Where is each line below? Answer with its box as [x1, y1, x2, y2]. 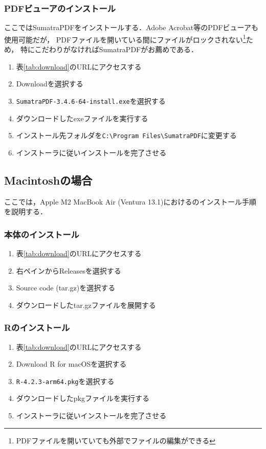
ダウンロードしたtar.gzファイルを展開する [16, 299, 156, 310]
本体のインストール [4, 228, 79, 240]
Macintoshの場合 [4, 172, 93, 188]
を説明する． [4, 206, 47, 217]
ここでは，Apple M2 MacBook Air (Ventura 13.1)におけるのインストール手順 [4, 196, 257, 207]
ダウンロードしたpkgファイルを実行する [16, 393, 149, 403]
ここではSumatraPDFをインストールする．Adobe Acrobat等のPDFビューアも [4, 22, 259, 33]
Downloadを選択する [16, 78, 83, 89]
